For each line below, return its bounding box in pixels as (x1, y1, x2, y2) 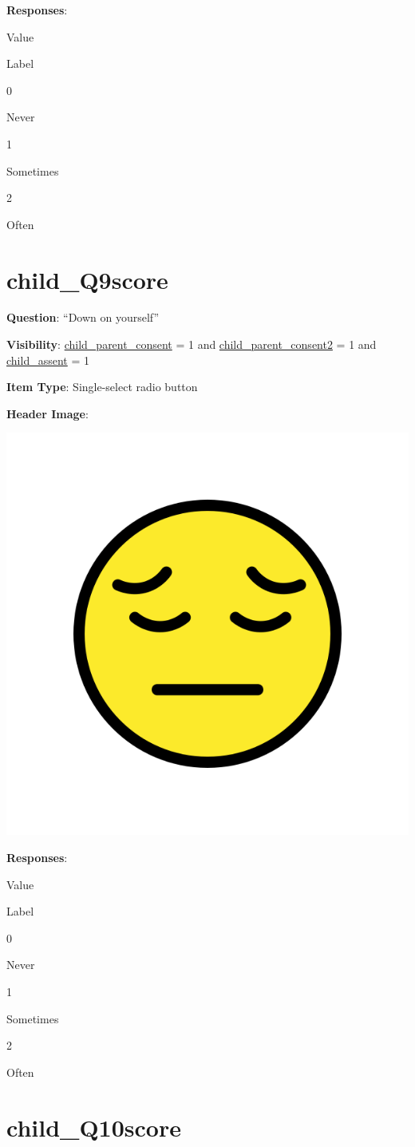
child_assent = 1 (6, 351, 89, 368)
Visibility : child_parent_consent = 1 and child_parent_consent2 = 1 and (6, 336, 377, 353)
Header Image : (6, 405, 89, 421)
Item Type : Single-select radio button (6, 378, 198, 395)
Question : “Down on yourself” (6, 309, 160, 326)
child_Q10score (6, 1110, 181, 1143)
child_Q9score (6, 263, 168, 295)
